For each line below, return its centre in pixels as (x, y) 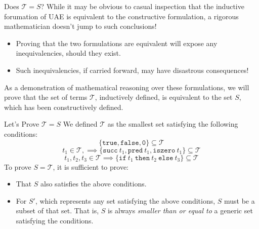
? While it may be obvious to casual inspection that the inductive (142, 6)
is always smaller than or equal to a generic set (180, 211)
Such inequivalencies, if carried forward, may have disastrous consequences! (132, 70)
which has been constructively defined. (64, 107)
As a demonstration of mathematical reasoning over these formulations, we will (127, 87)
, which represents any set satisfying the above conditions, (125, 200)
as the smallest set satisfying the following (173, 124)
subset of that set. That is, (57, 211)
